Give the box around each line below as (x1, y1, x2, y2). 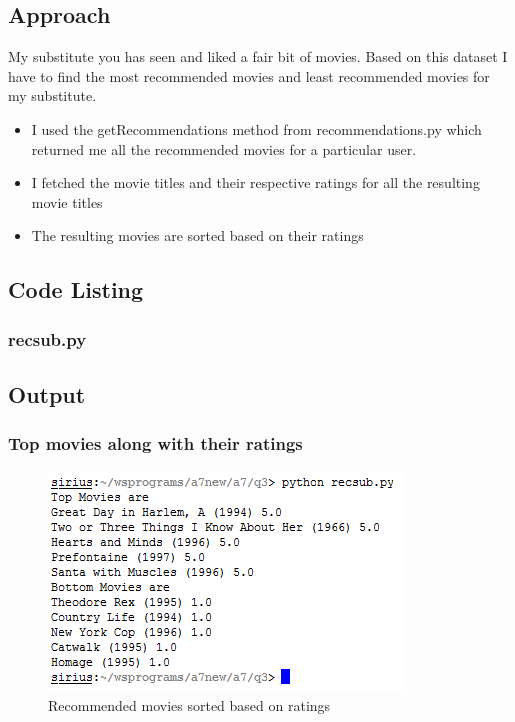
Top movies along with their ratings (8, 431, 303, 456)
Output (8, 378, 86, 409)
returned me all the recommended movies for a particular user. (31, 138, 417, 159)
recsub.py (8, 326, 87, 351)
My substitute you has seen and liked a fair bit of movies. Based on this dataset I (8, 46, 508, 67)
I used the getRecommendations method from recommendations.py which (31, 118, 482, 139)
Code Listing (8, 274, 144, 305)
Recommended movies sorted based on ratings (48, 695, 331, 716)
